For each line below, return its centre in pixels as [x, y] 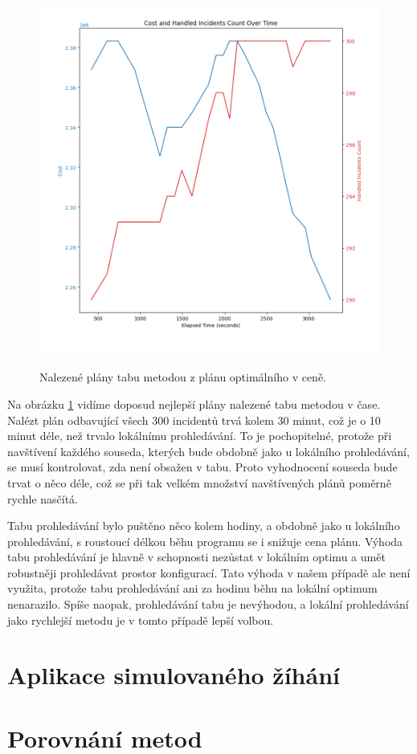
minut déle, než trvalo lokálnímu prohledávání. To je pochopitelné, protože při [200, 436]
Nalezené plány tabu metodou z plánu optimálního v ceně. [183, 377]
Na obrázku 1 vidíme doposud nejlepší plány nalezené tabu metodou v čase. [194, 403]
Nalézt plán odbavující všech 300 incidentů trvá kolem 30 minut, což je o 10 [194, 420]
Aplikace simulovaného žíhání [174, 675]
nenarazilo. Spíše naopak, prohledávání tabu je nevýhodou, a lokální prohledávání [208, 604]
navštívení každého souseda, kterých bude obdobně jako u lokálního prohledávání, [208, 451]
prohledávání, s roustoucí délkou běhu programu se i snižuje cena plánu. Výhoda [205, 541]
